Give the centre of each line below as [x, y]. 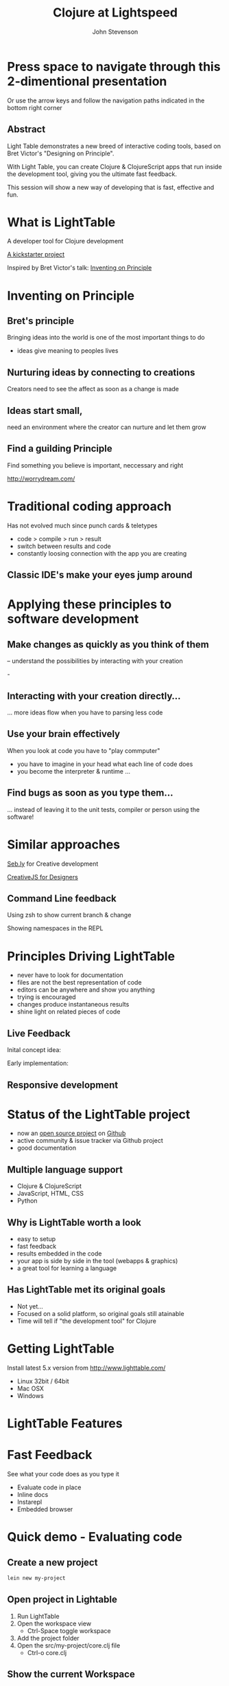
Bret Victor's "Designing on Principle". [61, 153]
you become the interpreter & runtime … [74, 771]
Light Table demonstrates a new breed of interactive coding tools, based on [114, 146]
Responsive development [63, 1085]
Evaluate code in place [49, 1487]
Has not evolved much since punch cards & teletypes [82, 525]
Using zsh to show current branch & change [69, 915]
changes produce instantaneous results [73, 1005]
